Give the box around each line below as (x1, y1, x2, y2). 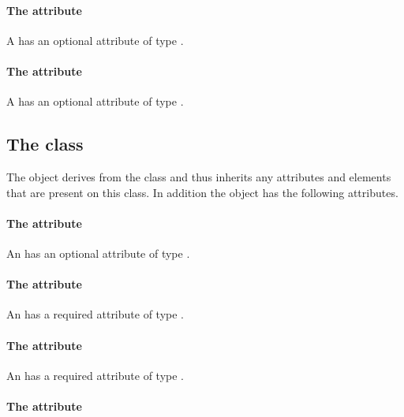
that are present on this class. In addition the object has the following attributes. (6, 184, 398, 200)
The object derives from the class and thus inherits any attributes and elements (6, 168, 391, 184)
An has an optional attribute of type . (6, 244, 190, 261)
